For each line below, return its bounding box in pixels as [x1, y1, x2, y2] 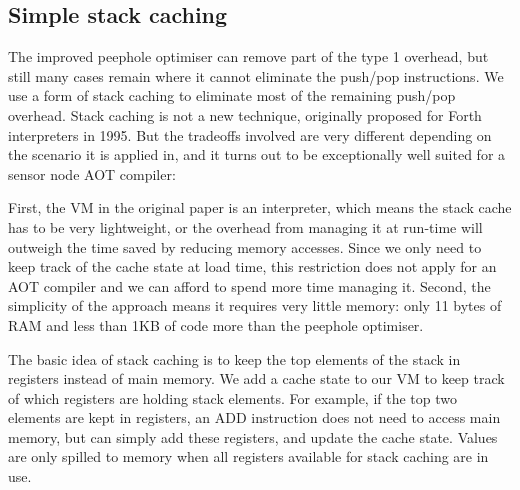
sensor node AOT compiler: [8, 163, 176, 184]
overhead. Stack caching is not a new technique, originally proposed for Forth [8, 104, 482, 125]
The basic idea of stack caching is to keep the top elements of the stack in [8, 348, 461, 369]
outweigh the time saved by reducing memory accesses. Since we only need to [8, 236, 482, 257]
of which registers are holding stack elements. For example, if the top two [8, 387, 458, 408]
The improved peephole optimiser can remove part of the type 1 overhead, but [8, 46, 489, 67]
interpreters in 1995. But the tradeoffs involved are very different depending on [8, 124, 492, 145]
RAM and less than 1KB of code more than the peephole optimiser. [8, 314, 424, 335]
